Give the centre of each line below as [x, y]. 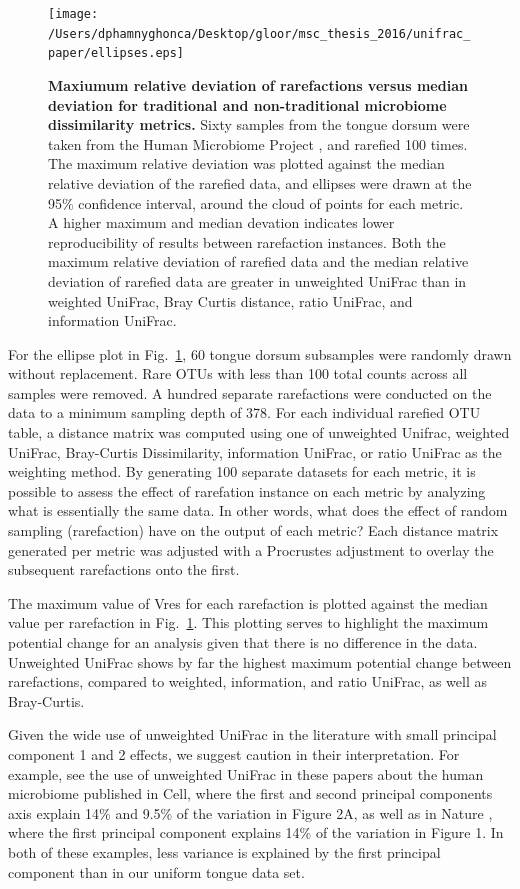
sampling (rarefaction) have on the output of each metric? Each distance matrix [253, 530]
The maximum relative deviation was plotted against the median [246, 163]
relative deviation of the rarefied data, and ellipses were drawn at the [260, 182]
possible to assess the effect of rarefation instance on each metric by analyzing [247, 490]
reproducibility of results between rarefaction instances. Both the [247, 241]
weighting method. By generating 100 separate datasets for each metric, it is [242, 471]
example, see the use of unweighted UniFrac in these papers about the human [246, 773]
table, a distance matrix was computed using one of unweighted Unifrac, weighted [259, 432]
